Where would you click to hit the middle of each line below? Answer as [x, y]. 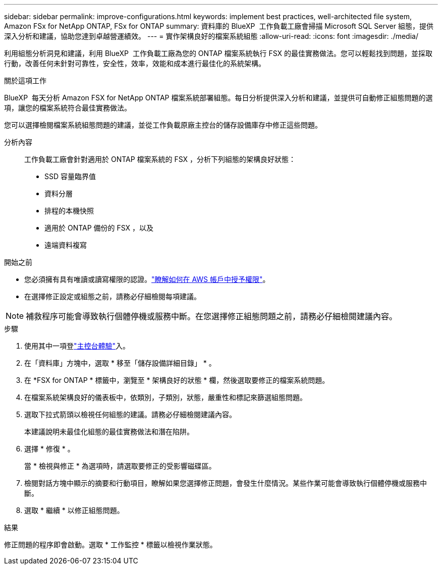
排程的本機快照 [69, 211]
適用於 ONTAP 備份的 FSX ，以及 [99, 228]
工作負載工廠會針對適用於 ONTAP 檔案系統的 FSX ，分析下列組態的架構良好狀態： [160, 159]
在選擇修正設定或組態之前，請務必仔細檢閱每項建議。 [113, 296]
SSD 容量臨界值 [70, 176]
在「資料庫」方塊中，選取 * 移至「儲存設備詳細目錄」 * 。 [120, 363]
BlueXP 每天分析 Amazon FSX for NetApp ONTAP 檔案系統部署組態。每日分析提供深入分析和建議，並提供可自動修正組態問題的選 [218, 98]
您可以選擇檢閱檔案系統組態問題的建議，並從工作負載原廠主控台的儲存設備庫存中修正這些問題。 [163, 125]
